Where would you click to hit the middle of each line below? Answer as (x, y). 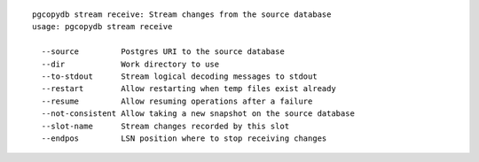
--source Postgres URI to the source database (163, 52)
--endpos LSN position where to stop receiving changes (184, 138)
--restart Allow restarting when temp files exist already (188, 89)
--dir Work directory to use (130, 64)
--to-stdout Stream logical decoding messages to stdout (180, 76)
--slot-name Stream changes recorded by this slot (165, 126)
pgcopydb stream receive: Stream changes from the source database (182, 15)
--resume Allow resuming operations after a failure (177, 101)
